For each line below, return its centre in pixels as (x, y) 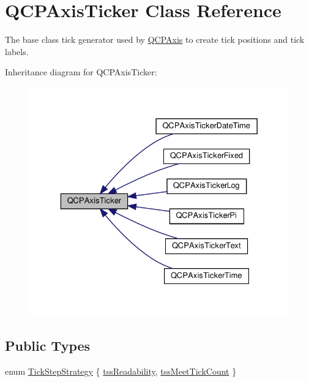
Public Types (48, 345)
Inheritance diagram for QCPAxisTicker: (81, 72)
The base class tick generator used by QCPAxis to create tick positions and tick (155, 39)
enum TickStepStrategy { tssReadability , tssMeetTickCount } (121, 371)
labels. (17, 51)
